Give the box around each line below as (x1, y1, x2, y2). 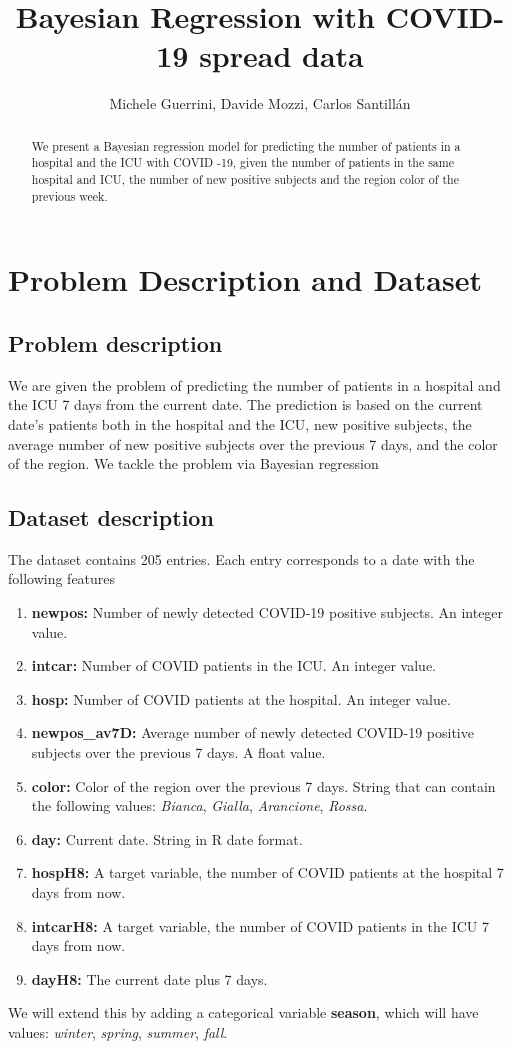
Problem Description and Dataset (8, 259, 482, 300)
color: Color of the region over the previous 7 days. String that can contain (31, 775, 496, 796)
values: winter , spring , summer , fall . (8, 1021, 228, 1042)
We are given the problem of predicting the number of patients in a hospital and (8, 374, 501, 395)
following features (8, 568, 116, 589)
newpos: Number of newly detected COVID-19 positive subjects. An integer (31, 602, 504, 623)
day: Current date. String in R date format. (31, 828, 303, 849)
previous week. (31, 187, 108, 204)
